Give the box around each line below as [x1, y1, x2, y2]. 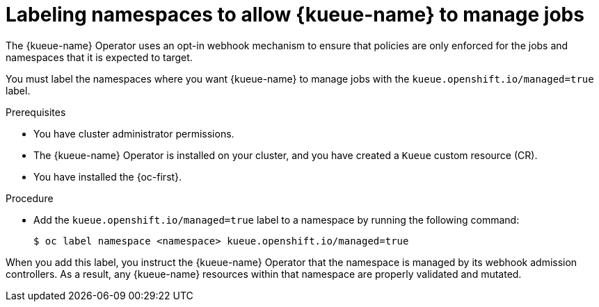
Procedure [6, 192, 54, 204]
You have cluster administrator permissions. [33, 127, 234, 140]
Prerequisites [6, 106, 66, 118]
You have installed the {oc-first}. [33, 170, 182, 183]
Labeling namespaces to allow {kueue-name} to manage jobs [6, 3, 584, 26]
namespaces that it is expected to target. [6, 51, 193, 63]
